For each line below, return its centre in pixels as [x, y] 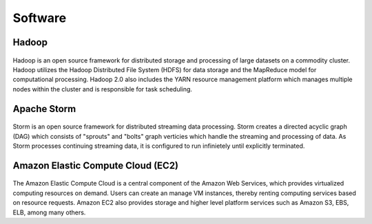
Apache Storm [44, 109]
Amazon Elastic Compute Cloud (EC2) [96, 165]
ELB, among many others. [49, 212]
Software [40, 18]
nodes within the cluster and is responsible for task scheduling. [103, 89]
